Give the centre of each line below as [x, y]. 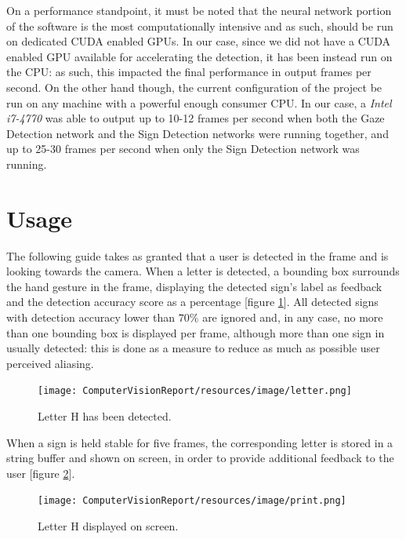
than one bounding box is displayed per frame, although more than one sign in [196, 332]
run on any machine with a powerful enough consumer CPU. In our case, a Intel [199, 102]
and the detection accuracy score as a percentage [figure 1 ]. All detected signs [192, 302]
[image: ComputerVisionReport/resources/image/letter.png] [195, 391]
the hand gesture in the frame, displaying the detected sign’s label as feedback [194, 286]
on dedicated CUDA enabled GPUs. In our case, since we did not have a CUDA [199, 41]
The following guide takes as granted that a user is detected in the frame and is [198, 255]
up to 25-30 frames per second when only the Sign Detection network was [183, 149]
